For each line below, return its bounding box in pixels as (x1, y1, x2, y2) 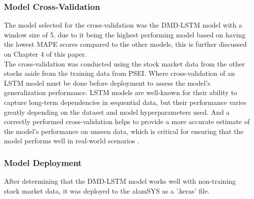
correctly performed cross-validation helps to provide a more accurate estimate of (4, 116, 250, 127)
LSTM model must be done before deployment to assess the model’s (4, 77, 211, 88)
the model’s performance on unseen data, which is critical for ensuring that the (4, 126, 244, 136)
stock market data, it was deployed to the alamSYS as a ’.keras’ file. (4, 185, 210, 196)
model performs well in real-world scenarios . (4, 135, 139, 146)
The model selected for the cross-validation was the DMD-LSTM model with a (4, 20, 242, 30)
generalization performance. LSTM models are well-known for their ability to (4, 87, 237, 98)
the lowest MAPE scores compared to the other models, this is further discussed (4, 39, 247, 49)
